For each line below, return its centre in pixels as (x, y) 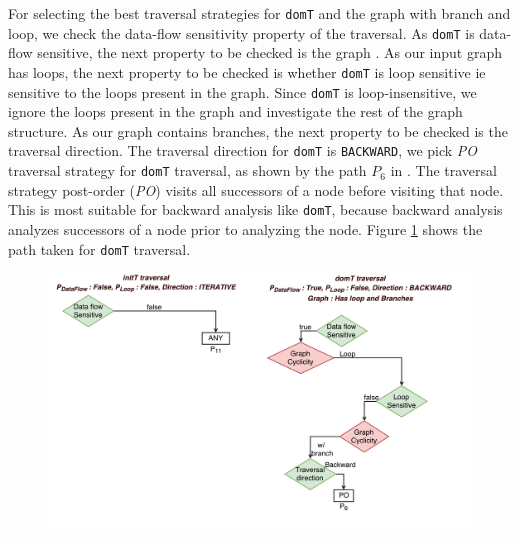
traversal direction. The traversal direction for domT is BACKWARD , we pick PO (243, 150)
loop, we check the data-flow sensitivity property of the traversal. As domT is (241, 32)
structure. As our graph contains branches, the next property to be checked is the (258, 130)
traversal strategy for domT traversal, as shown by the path (187, 170)
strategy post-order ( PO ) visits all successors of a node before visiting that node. (256, 189)
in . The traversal (443, 170)
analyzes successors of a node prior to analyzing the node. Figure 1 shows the (245, 228)
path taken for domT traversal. (99, 248)
